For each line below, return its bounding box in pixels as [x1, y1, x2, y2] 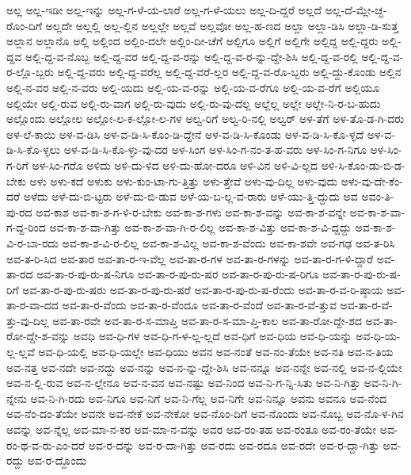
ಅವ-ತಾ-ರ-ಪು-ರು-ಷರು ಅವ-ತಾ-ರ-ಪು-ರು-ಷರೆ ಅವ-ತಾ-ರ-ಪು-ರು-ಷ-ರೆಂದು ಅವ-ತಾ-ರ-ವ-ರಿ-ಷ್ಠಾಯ [22, 281, 383, 297]
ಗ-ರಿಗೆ [6, 156, 29, 173]
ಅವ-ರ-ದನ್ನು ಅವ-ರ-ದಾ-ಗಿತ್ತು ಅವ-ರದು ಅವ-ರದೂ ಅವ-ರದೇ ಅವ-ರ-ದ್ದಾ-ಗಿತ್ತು [88, 436, 379, 453]
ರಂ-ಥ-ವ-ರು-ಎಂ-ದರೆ [6, 436, 86, 453]
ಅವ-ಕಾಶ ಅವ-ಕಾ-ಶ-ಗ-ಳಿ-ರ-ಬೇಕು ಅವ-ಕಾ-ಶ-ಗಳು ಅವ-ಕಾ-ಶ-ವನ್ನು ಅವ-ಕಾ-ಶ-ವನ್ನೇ [36, 203, 347, 220]
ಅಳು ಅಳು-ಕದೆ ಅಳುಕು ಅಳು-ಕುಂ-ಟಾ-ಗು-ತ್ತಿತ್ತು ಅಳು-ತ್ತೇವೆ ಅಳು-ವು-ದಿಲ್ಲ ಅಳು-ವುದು [29, 172, 338, 189]
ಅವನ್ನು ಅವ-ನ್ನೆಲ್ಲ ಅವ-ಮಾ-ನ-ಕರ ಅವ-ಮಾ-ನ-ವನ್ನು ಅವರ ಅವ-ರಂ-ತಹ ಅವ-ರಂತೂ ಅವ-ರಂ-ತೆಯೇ [6, 421, 376, 438]
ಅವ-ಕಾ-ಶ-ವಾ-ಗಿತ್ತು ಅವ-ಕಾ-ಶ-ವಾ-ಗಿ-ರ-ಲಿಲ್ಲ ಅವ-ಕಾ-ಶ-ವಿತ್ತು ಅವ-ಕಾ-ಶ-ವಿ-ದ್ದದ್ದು [49, 219, 352, 236]
